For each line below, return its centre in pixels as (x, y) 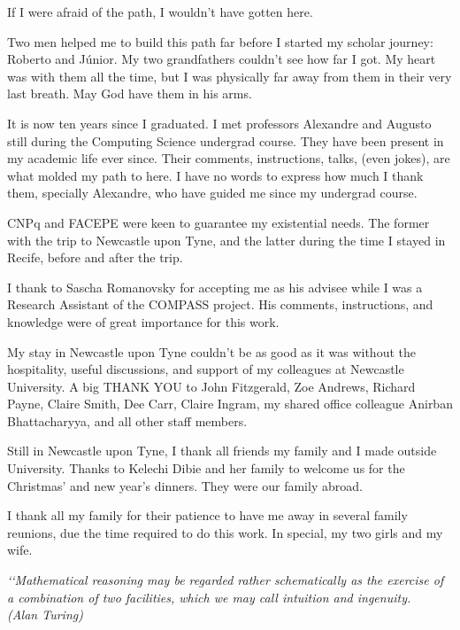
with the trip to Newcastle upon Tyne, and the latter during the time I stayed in (226, 240)
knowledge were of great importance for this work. (143, 321)
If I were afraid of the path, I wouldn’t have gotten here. (160, 12)
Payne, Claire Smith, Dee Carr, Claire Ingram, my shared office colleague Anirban (230, 404)
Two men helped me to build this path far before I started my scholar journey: (220, 41)
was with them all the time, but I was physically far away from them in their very (230, 76)
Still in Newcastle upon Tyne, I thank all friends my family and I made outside (222, 451)
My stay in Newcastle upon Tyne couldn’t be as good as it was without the (211, 351)
